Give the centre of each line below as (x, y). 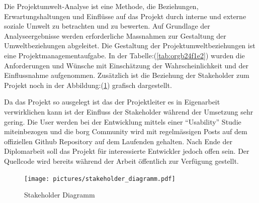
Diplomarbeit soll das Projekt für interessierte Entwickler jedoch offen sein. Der (127, 151)
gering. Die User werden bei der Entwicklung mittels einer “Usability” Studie (123, 121)
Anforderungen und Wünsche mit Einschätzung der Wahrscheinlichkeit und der (126, 65)
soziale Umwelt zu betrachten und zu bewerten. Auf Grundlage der (107, 26)
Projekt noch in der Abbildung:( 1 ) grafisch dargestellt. (88, 85)
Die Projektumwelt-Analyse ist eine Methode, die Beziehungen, (101, 6)
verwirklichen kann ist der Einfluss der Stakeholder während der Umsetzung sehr (129, 111)
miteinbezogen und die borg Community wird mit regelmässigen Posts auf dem (126, 131)
